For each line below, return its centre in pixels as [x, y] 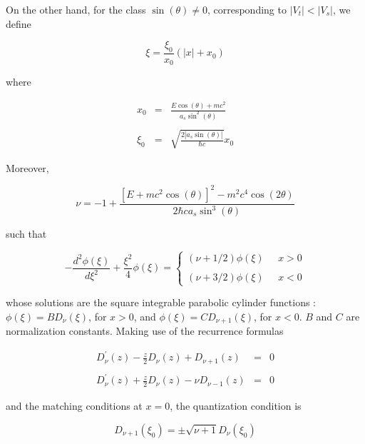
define [19, 23]
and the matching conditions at [74, 406]
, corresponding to [247, 9]
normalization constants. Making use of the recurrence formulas [145, 331]
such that [26, 234]
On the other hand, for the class [76, 9]
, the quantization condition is [236, 406]
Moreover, [27, 167]
